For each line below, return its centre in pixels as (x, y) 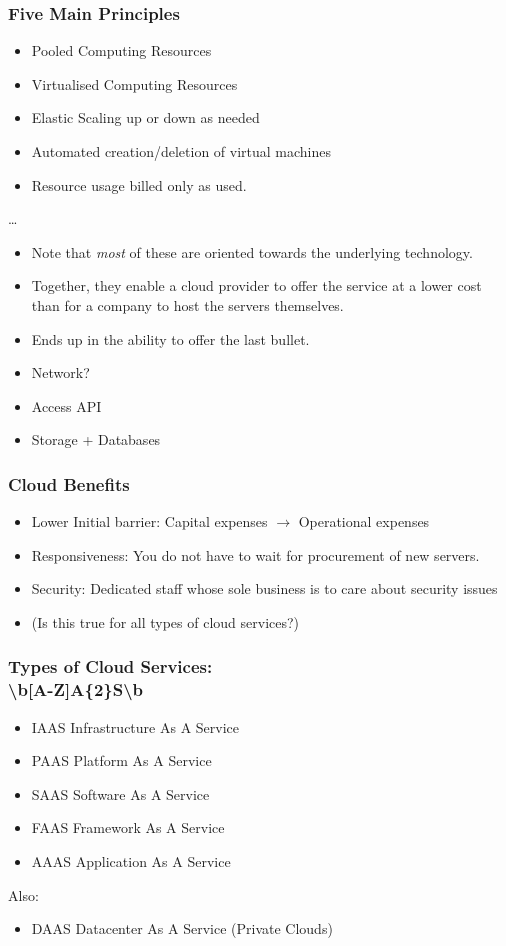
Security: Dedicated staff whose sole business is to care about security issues (264, 588)
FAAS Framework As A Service (128, 827)
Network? (60, 372)
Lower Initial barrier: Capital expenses (149, 521)
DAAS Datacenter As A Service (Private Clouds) (182, 928)
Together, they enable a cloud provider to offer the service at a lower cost (256, 285)
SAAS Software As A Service (120, 793)
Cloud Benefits (69, 483)
